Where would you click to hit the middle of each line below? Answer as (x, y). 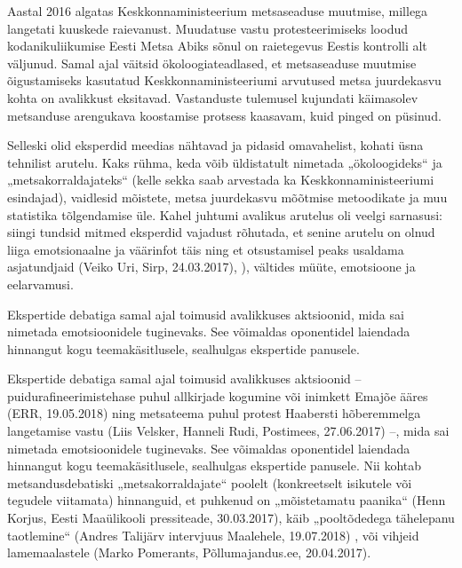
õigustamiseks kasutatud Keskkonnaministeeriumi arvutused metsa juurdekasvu (224, 80)
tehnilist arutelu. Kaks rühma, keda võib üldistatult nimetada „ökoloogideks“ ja (225, 162)
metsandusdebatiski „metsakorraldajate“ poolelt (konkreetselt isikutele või (210, 482)
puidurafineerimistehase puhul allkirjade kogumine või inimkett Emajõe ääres (218, 395)
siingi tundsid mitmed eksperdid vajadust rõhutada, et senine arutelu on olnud (221, 232)
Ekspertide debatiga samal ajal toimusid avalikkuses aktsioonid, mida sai (206, 314)
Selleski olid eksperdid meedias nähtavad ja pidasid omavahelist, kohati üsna (215, 145)
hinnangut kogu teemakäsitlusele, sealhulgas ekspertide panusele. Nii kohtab (215, 465)
